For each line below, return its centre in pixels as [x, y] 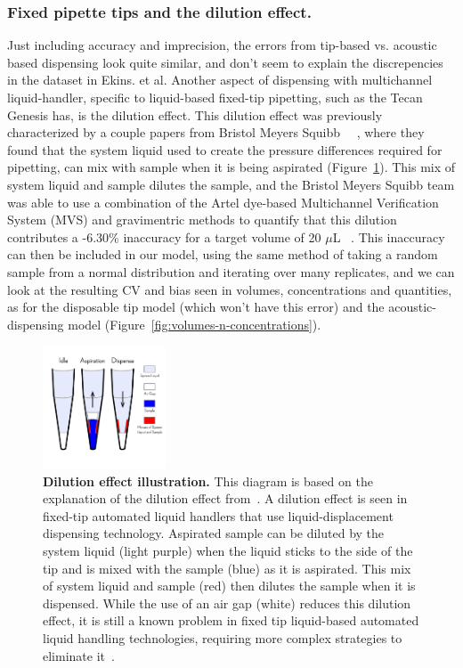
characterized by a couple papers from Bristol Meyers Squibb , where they [216, 132]
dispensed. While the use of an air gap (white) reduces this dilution [227, 603]
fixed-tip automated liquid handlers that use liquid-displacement [218, 515]
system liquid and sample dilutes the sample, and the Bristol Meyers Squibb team [231, 184]
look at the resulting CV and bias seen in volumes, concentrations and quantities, [230, 289]
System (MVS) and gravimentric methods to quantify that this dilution [202, 220]
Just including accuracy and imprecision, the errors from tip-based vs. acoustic [222, 45]
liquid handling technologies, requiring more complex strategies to [223, 638]
